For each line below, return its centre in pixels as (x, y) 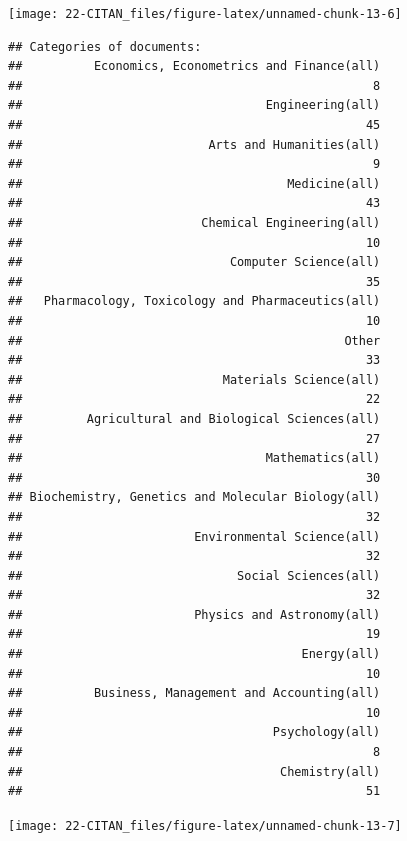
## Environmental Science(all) (194, 536)
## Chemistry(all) (194, 771)
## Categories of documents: (105, 46)
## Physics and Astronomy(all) (194, 614)
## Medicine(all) (194, 183)
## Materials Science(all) (194, 379)
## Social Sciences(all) (194, 575)
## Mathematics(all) (194, 458)
